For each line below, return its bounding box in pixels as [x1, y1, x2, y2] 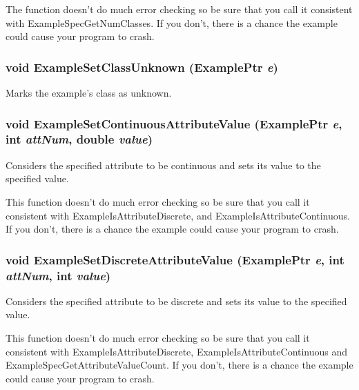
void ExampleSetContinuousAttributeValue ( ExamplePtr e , [6, 115, 342, 132]
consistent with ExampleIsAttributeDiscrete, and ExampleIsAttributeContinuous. [6, 208, 350, 222]
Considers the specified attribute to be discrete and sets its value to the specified [6, 293, 347, 308]
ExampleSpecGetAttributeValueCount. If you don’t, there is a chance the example [6, 358, 353, 372]
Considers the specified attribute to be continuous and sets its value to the [6, 157, 321, 172]
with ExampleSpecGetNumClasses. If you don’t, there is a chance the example [6, 15, 338, 30]
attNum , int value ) [6, 266, 111, 284]
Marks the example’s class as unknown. [6, 86, 172, 99]
